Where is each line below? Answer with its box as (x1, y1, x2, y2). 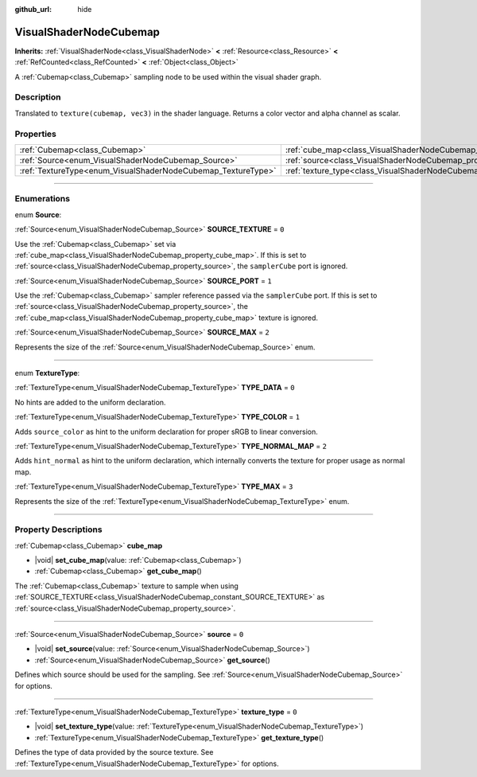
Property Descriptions (14, 524, 103, 535)
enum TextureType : (14, 369, 80, 378)
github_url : (14, 5, 52, 14)
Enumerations (14, 193, 71, 205)
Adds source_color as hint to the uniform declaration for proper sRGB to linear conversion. (14, 427, 318, 436)
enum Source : (14, 209, 62, 219)
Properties (14, 128, 57, 139)
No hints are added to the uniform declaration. (14, 397, 166, 407)
